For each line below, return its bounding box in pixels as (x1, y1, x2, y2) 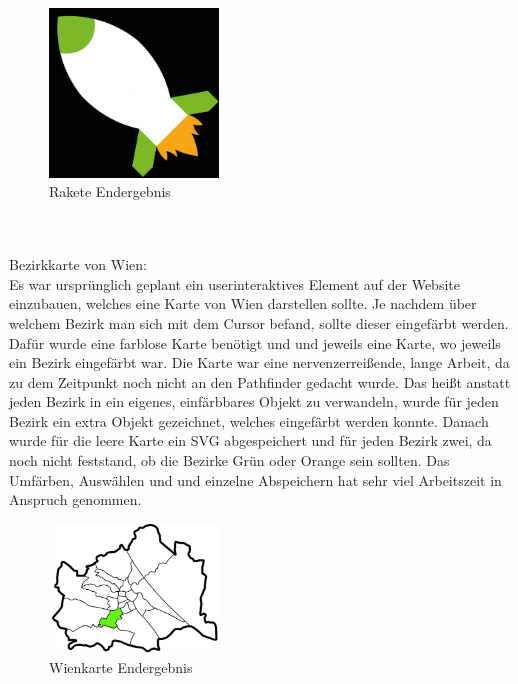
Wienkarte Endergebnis (49, 656, 193, 677)
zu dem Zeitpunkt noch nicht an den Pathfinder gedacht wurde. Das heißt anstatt (9, 371, 511, 392)
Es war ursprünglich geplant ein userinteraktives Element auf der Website (9, 273, 460, 294)
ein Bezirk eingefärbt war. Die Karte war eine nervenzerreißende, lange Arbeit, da (9, 352, 510, 373)
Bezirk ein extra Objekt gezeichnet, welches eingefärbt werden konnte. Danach (9, 410, 489, 431)
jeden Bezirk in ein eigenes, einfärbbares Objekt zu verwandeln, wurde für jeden (9, 391, 499, 412)
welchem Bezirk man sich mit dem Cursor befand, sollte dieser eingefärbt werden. (9, 312, 509, 333)
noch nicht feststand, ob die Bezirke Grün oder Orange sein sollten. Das (9, 450, 450, 471)
